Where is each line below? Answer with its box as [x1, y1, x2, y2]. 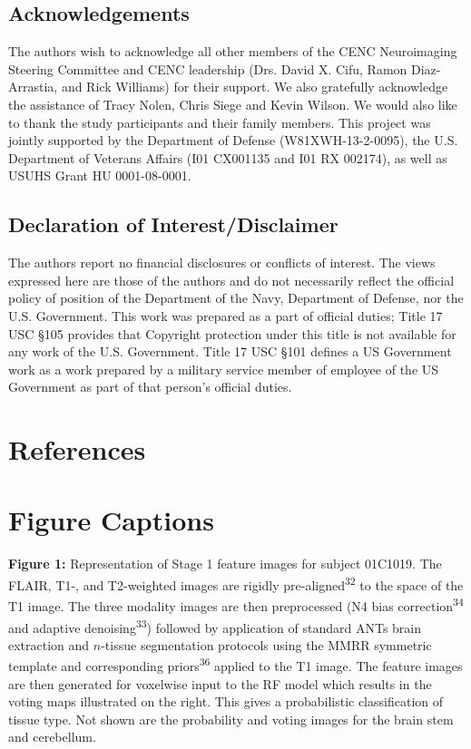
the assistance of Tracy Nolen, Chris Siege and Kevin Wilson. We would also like [8, 94, 457, 113]
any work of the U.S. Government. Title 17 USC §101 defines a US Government [8, 342, 452, 361]
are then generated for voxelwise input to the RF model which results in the [8, 674, 432, 693]
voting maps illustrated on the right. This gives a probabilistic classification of [8, 692, 444, 711]
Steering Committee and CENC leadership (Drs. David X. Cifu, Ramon [8, 59, 407, 78]
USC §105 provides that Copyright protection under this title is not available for [8, 324, 456, 343]
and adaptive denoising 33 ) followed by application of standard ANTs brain [8, 615, 422, 637]
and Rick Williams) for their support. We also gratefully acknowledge [61, 77, 448, 96]
